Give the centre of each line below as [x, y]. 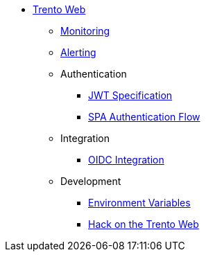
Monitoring [85, 31]
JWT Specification [130, 95]
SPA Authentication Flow [144, 117]
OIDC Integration [126, 160]
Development [91, 181]
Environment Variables [139, 203]
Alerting [78, 52]
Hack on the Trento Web [144, 224]
